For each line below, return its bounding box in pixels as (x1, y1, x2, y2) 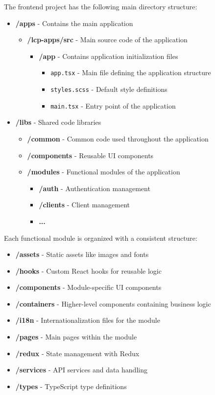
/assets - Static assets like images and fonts (15, 249, 149, 259)
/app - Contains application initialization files (39, 51, 178, 61)
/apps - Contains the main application (15, 18, 133, 28)
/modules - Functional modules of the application (27, 167, 180, 177)
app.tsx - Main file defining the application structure (50, 67, 211, 78)
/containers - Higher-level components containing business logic (15, 298, 211, 309)
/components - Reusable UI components (27, 150, 154, 160)
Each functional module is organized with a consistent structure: (4, 232, 197, 243)
